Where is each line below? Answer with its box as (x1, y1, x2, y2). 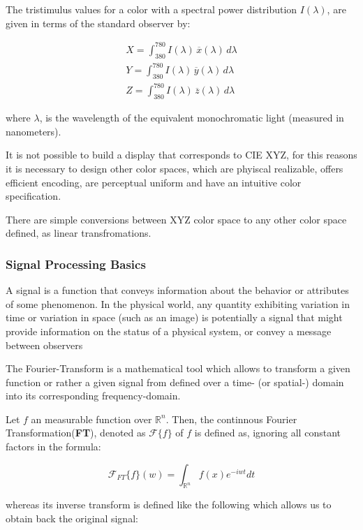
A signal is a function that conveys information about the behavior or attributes (6, 283, 349, 297)
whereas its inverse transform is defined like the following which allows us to (6, 497, 332, 512)
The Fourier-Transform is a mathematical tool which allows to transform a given (6, 361, 350, 376)
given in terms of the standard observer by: (6, 15, 191, 30)
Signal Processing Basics (6, 255, 146, 272)
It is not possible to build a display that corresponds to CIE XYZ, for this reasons (6, 147, 357, 162)
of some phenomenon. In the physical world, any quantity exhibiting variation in (6, 296, 350, 311)
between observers (6, 337, 83, 352)
